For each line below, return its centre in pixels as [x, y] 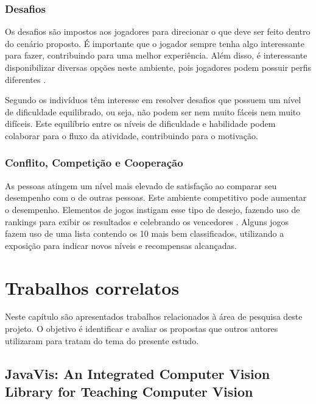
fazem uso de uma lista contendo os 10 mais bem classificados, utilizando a [145, 233]
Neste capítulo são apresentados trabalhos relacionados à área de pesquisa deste [154, 316]
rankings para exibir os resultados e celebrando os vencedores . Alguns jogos [147, 221]
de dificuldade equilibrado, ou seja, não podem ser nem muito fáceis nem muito [153, 111]
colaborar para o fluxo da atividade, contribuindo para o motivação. [132, 135]
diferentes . [26, 79]
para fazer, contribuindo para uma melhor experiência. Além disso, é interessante [156, 55]
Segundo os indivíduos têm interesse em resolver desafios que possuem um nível [153, 100]
